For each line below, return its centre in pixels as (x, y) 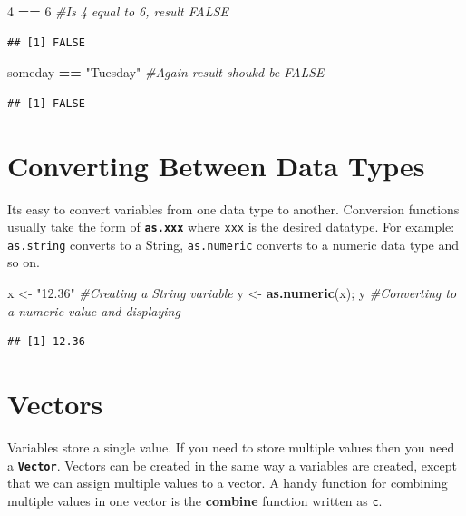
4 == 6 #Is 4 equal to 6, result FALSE (118, 11)
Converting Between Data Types (216, 165)
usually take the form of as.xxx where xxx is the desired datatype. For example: (231, 227)
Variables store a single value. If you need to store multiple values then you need (231, 447)
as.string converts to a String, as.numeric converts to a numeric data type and (233, 244)
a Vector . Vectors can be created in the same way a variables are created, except (232, 465)
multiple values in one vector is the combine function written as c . (195, 500)
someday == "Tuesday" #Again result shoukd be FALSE (166, 72)
